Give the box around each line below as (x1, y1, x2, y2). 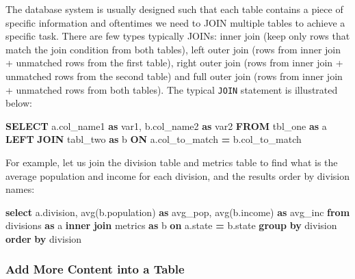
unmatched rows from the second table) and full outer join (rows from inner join (5, 68, 343, 83)
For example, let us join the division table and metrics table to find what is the (5, 155, 338, 169)
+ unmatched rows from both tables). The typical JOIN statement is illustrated (5, 82, 338, 96)
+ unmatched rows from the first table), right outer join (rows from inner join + (5, 55, 343, 70)
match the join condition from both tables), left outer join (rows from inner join (5, 42, 341, 56)
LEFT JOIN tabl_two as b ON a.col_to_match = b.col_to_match (5, 132, 302, 146)
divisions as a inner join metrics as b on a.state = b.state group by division (5, 218, 337, 232)
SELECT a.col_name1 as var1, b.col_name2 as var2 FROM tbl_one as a (5, 118, 327, 133)
